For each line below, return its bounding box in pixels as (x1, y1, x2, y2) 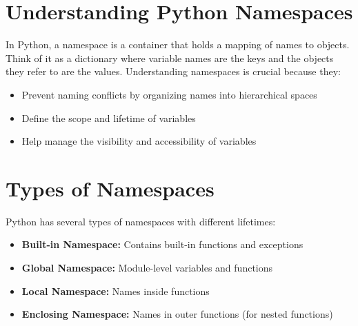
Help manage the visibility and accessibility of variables (21, 134, 257, 148)
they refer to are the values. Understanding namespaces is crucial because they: (6, 64, 341, 79)
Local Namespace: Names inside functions (21, 283, 210, 298)
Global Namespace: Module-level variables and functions (21, 261, 273, 274)
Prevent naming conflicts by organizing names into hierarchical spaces (21, 87, 317, 101)
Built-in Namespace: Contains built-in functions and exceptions (21, 237, 304, 252)
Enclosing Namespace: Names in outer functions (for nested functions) (21, 307, 333, 321)
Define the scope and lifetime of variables (21, 110, 196, 125)
